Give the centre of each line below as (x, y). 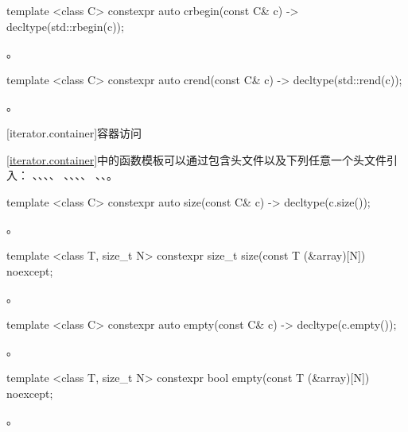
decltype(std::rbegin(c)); (65, 26)
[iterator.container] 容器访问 (74, 132)
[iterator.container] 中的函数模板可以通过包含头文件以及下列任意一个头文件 (197, 159)
